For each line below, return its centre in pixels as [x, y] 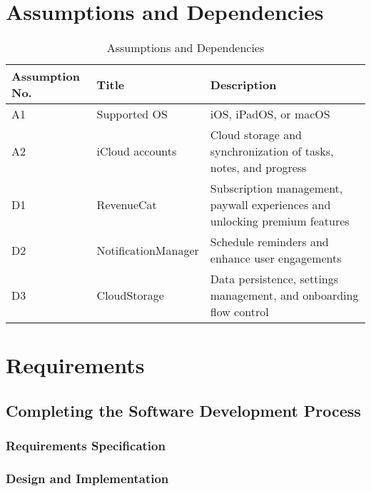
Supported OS [132, 114]
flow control [239, 312]
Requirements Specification [86, 446]
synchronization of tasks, [272, 151]
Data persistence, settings [274, 279]
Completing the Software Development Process [183, 410]
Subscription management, [276, 188]
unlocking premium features [280, 221]
